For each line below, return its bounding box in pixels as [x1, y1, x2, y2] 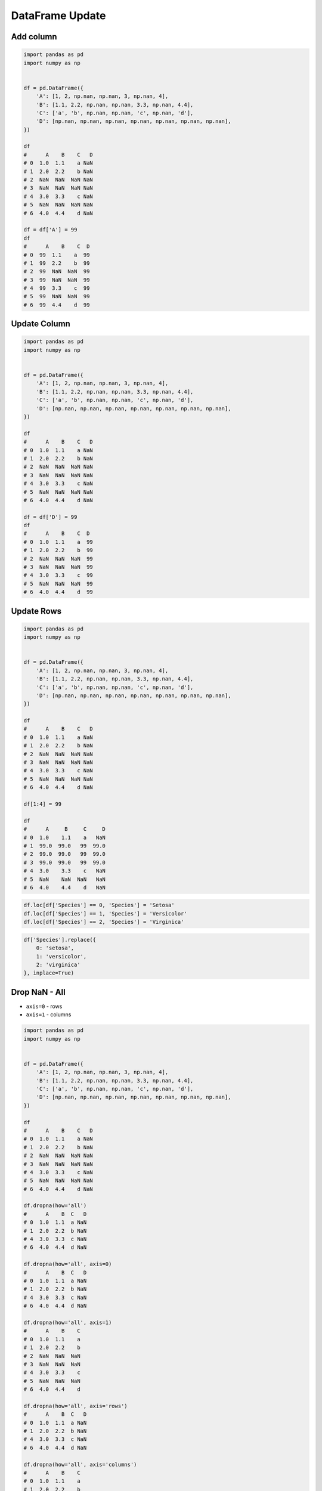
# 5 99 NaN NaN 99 [23, 293, 90, 300]
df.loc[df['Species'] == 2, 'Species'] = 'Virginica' [23, 918, 184, 926]
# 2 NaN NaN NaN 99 [23, 555, 94, 562]
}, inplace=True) [23, 970, 75, 976]
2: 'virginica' [36, 961, 80, 968]
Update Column [11, 319, 71, 329]
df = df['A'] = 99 [23, 227, 78, 233]
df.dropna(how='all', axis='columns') [23, 1461, 137, 1468]
